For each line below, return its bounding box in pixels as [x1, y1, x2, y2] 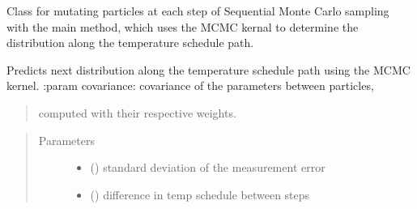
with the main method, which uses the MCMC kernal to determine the [6, 18, 359, 35]
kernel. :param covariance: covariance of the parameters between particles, [6, 77, 374, 94]
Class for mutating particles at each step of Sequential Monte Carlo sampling [6, 2, 389, 19]
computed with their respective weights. [38, 104, 236, 121]
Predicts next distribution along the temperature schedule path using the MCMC [6, 61, 411, 78]
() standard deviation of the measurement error [90, 159, 326, 176]
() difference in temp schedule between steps [90, 186, 310, 203]
